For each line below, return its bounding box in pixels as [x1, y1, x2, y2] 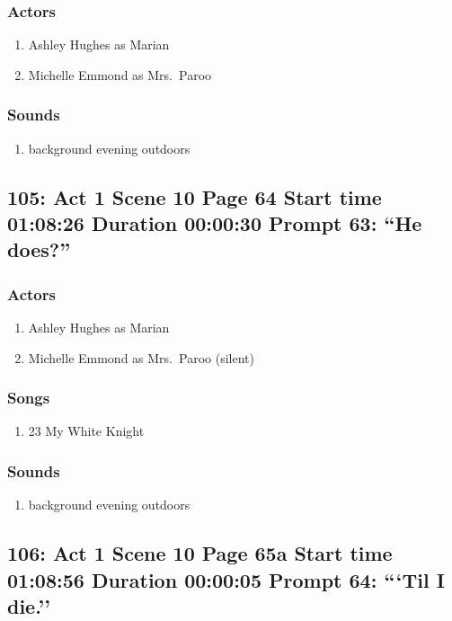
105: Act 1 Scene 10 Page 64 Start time [7, 182, 382, 210]
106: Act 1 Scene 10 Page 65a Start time [7, 539, 393, 567]
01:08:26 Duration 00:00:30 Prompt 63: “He [7, 209, 422, 236]
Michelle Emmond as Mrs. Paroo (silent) [28, 348, 254, 367]
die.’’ [7, 591, 50, 619]
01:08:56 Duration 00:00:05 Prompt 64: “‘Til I [7, 565, 445, 593]
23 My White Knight [28, 421, 145, 440]
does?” [7, 235, 71, 263]
